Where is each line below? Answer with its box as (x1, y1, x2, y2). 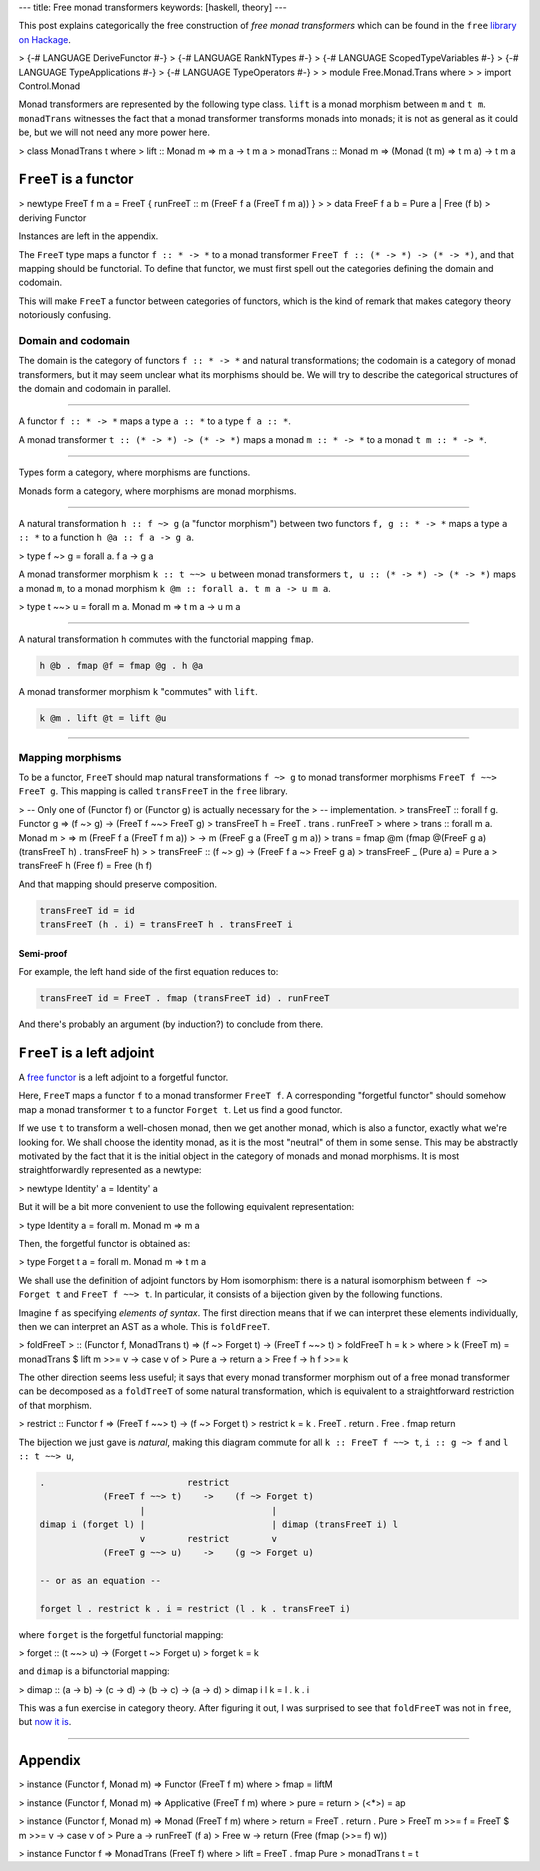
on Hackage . (18, 33, 72, 45)
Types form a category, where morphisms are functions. (18, 466, 251, 479)
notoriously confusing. (18, 309, 112, 321)
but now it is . (18, 1716, 72, 1728)
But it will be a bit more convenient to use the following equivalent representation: (18, 1201, 355, 1213)
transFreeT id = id (39, 905, 135, 916)
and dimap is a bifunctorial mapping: (18, 1665, 170, 1677)
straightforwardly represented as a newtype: (18, 1164, 202, 1176)
